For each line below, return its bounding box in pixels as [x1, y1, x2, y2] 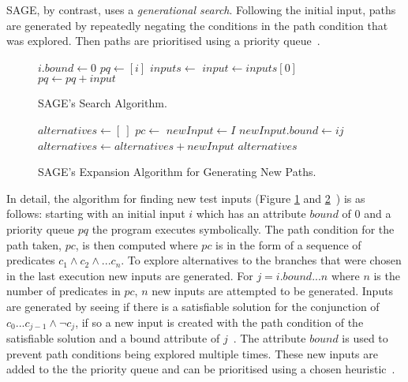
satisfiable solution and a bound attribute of [6, 329, 220, 346]
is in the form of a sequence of [215, 236, 361, 253]
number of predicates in [6, 283, 121, 299]
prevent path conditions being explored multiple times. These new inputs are [6, 345, 378, 361]
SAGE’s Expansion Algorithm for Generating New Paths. [38, 163, 316, 180]
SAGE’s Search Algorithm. [38, 95, 167, 111]
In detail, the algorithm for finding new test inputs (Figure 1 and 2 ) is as [6, 189, 365, 206]
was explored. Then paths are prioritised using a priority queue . [6, 32, 320, 49]
